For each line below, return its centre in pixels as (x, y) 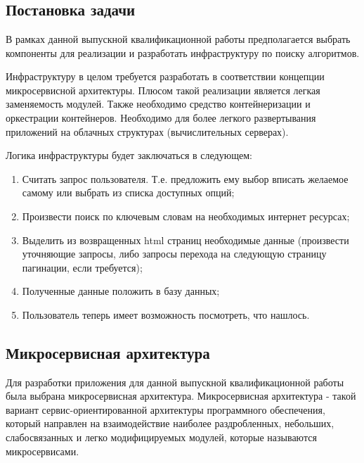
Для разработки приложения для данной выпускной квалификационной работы (175, 382)
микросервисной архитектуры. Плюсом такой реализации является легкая (163, 90)
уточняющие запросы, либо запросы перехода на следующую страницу (174, 254)
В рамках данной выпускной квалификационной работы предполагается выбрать (178, 39)
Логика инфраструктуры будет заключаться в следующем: (129, 155)
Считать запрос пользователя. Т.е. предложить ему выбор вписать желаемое (185, 178)
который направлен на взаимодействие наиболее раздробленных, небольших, (170, 423)
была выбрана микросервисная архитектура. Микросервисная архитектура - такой (181, 396)
